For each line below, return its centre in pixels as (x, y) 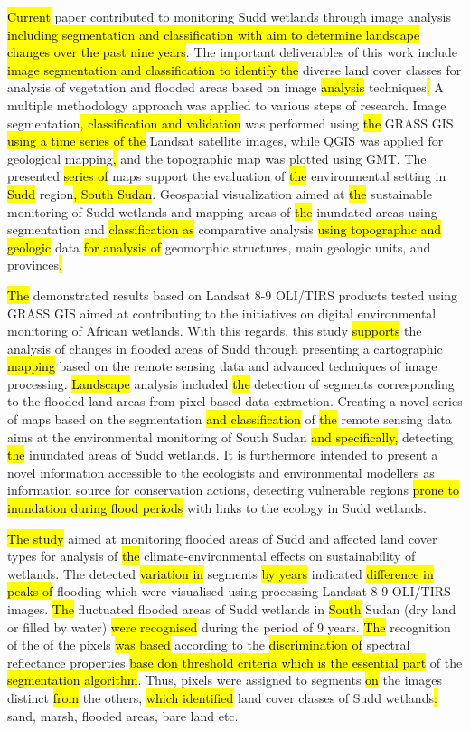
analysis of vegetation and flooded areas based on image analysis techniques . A (226, 87)
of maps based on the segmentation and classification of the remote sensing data (230, 419)
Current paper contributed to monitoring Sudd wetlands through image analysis (229, 16)
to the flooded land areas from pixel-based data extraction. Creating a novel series (235, 401)
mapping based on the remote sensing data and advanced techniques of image (222, 366)
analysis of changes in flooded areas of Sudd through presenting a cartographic (225, 348)
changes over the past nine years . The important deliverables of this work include (232, 52)
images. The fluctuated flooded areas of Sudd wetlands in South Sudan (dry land (232, 609)
